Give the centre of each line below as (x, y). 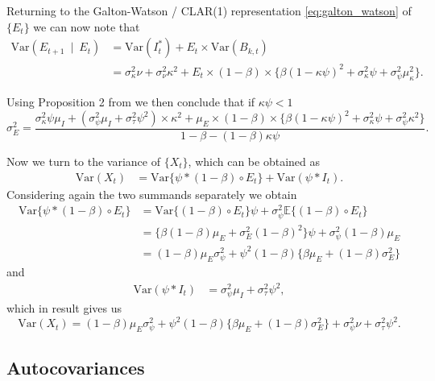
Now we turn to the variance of (84, 162)
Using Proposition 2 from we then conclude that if (131, 101)
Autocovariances (76, 367)
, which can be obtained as (254, 162)
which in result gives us (64, 308)
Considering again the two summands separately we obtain (152, 194)
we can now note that (87, 26)
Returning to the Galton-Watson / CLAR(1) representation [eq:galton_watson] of (209, 10)
